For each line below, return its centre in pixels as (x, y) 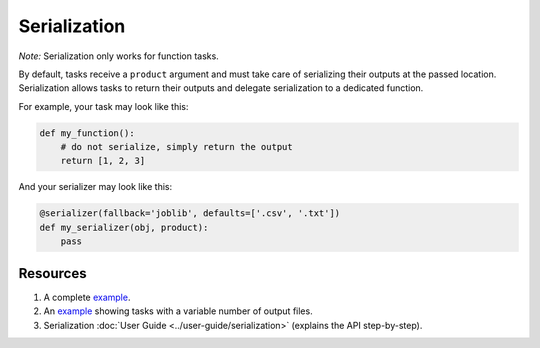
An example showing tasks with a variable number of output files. (178, 311)
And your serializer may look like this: (95, 187)
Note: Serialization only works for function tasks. (118, 56)
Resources (52, 273)
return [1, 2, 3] (103, 161)
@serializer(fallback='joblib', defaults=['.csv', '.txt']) (190, 213)
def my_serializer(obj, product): (124, 227)
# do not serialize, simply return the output (177, 147)
